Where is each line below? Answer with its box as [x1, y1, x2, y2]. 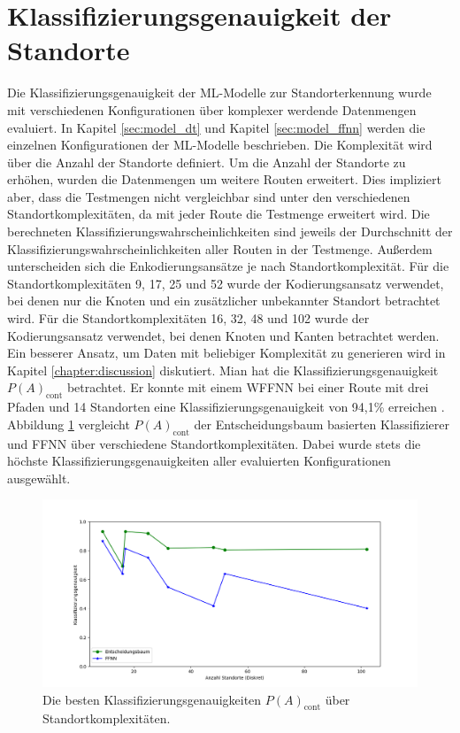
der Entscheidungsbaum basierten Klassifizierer [194, 414, 450, 433]
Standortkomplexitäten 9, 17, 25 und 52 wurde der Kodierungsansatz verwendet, [7, 274, 444, 292]
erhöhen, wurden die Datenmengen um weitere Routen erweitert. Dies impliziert [7, 170, 441, 189]
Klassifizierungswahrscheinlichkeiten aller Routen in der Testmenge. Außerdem [7, 239, 433, 258]
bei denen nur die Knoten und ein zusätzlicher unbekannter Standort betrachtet [7, 291, 441, 310]
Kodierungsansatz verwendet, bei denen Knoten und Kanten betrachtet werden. [7, 326, 440, 344]
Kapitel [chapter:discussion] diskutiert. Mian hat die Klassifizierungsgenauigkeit [7, 360, 439, 379]
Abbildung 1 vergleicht [7, 414, 130, 433]
